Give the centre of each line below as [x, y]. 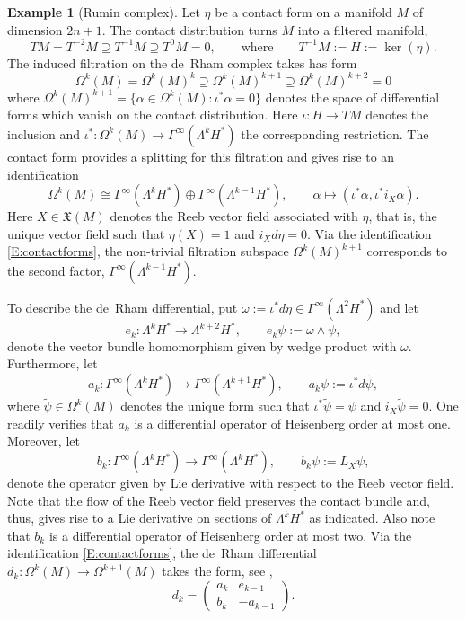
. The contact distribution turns [189, 29]
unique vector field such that [86, 233]
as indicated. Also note [372, 518]
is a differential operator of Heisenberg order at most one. [292, 423]
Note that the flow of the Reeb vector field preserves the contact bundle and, [219, 500]
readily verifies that [61, 423]
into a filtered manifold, [363, 29]
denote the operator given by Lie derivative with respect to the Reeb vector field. [231, 483]
